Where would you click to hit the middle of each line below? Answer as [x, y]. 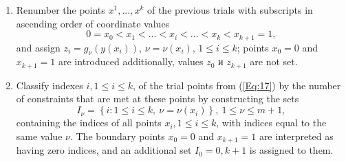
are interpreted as [296, 136]
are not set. [274, 61]
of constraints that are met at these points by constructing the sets [158, 99]
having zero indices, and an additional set [104, 150]
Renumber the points [61, 10]
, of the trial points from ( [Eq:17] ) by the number [237, 85]
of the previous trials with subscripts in [230, 10]
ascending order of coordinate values [93, 23]
